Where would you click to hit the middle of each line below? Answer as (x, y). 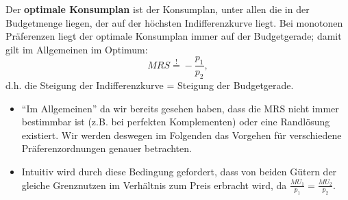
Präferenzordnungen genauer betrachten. (107, 148)
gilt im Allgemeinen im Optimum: (77, 49)
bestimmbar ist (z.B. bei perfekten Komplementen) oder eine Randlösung (176, 122)
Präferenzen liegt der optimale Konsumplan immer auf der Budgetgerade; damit (174, 36)
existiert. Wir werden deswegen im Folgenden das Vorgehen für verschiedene (182, 135)
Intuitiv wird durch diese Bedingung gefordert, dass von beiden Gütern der (179, 171)
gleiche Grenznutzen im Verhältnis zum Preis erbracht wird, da (154, 185)
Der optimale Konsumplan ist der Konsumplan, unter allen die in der (158, 9)
